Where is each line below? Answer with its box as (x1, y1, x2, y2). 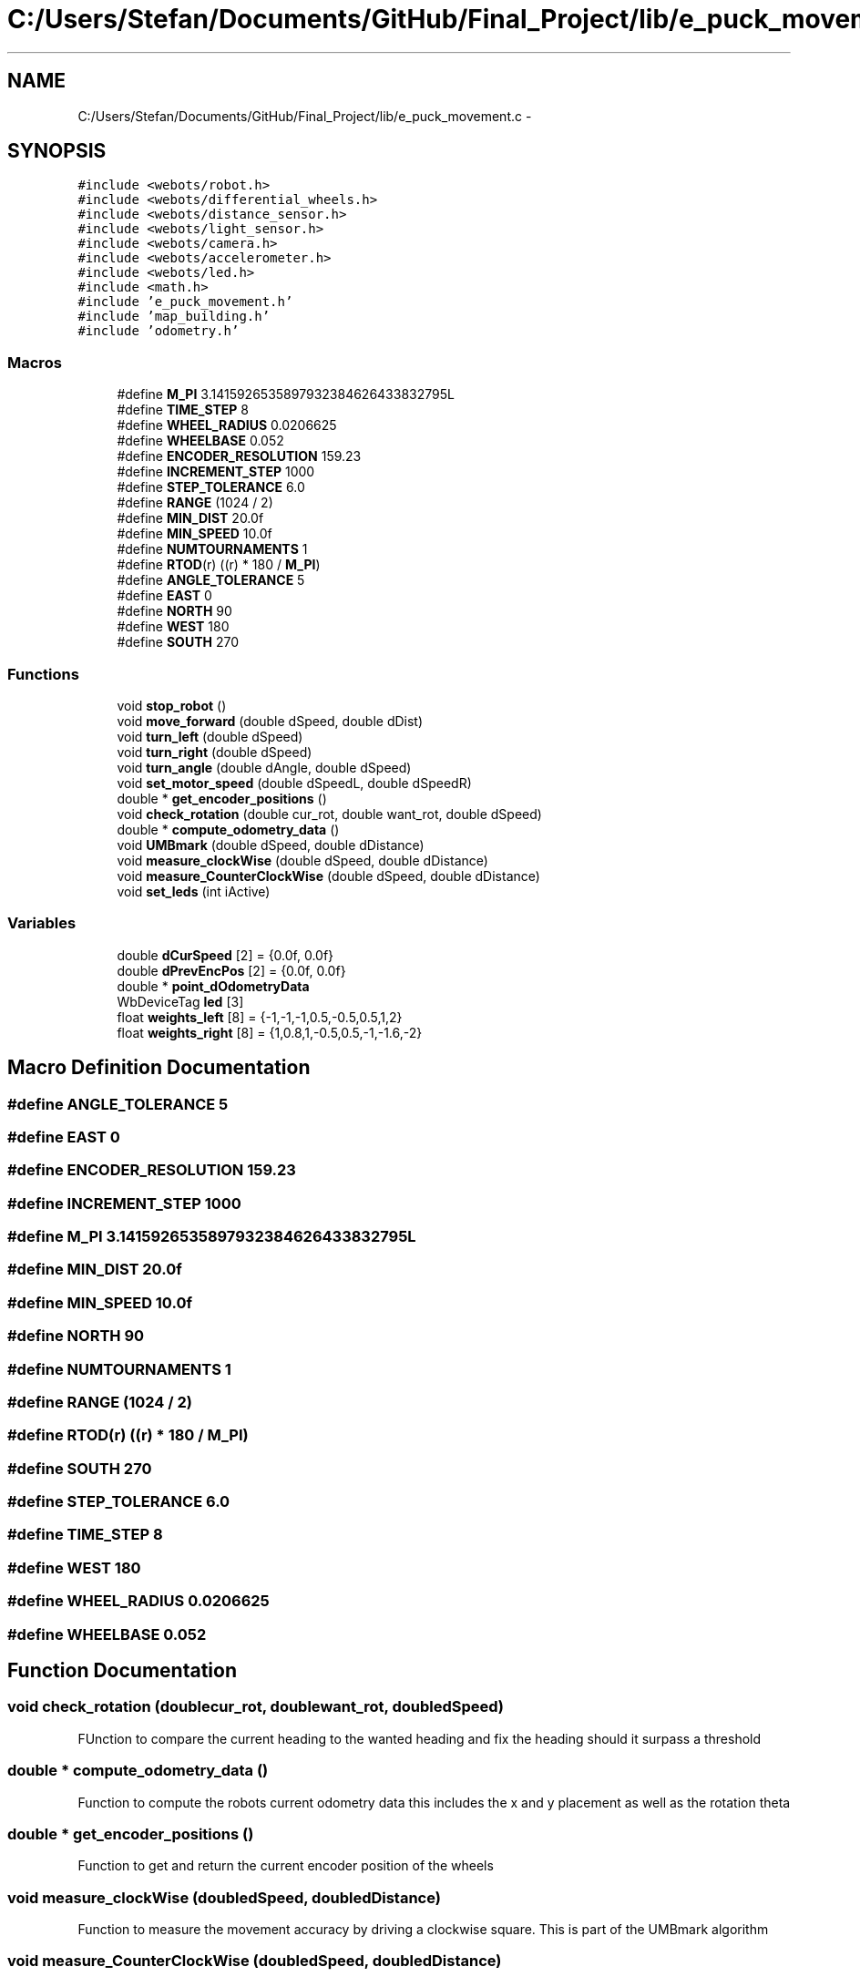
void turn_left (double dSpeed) (117, 728, 303, 744)
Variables (7, 914, 77, 933)
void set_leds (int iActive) (117, 883, 271, 899)
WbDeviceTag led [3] (117, 993, 244, 1009)
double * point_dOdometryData (117, 978, 310, 994)
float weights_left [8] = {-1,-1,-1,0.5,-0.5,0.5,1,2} (117, 1009, 403, 1025)
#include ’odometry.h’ (77, 323, 240, 339)
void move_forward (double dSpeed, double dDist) (117, 712, 424, 729)
